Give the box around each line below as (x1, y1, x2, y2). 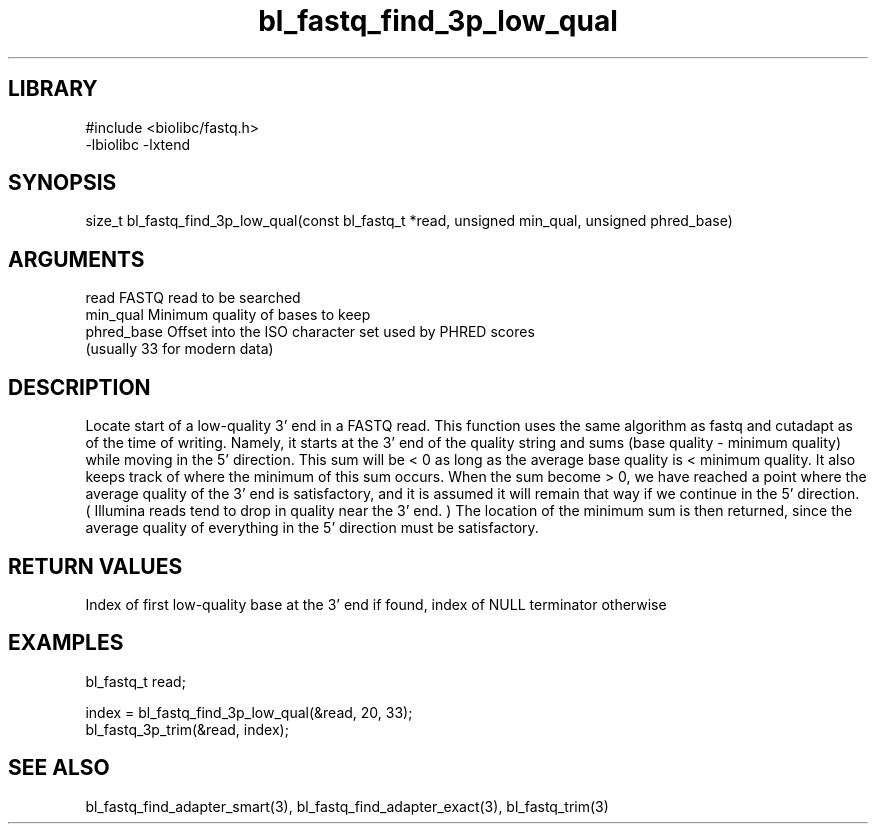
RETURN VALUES (8, 553, 183, 579)
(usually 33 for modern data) (85, 340, 274, 358)
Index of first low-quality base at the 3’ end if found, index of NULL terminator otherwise (85, 595, 667, 613)
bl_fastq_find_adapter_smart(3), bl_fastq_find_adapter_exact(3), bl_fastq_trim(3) (85, 797, 609, 815)
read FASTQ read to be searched (85, 289, 301, 307)
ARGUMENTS (8, 246, 145, 272)
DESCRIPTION (8, 374, 151, 400)
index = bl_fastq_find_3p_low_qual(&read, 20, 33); (85, 703, 413, 721)
